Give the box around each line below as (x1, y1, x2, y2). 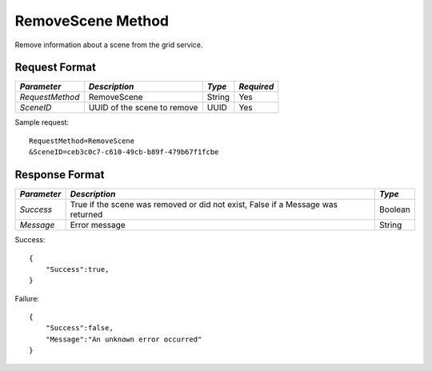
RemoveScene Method (14, 12, 170, 30)
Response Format (14, 168, 105, 182)
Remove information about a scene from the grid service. (14, 40, 203, 50)
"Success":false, (45, 324, 114, 333)
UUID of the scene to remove (88, 102, 198, 114)
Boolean (378, 204, 411, 215)
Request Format (14, 61, 96, 74)
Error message (70, 220, 126, 231)
